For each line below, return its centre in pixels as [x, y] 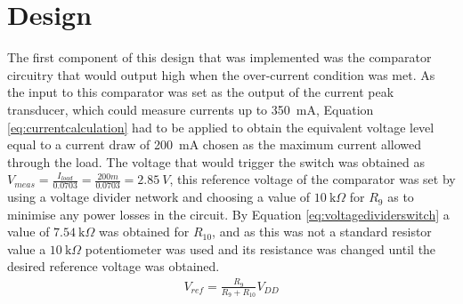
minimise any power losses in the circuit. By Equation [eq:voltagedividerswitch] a [228, 214]
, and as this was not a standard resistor [322, 232]
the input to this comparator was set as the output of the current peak [201, 92]
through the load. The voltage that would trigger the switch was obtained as [216, 161]
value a [27, 248]
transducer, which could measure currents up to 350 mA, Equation [191, 109]
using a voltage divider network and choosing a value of [159, 197]
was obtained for [144, 232]
